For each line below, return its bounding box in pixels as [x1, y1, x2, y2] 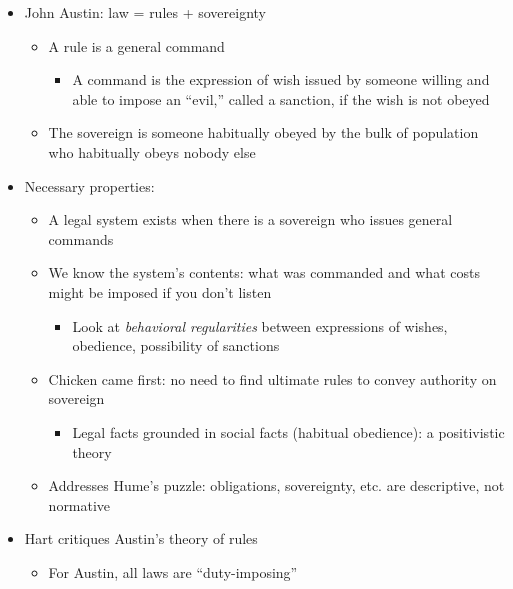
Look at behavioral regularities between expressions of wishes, [72, 315, 448, 336]
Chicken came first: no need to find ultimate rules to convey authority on [48, 368, 497, 389]
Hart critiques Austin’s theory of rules [24, 528, 258, 549]
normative [48, 494, 111, 515]
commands [48, 228, 114, 249]
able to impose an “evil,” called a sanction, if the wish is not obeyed [72, 88, 490, 109]
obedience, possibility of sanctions [72, 335, 280, 356]
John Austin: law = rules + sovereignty [24, 2, 267, 22]
